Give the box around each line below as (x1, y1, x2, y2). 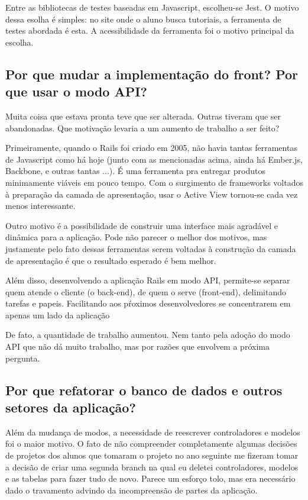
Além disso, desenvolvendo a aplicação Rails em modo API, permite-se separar (5, 274, 290, 286)
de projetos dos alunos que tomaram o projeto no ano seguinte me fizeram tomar (5, 449, 299, 462)
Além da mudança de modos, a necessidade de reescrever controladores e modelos (5, 425, 300, 438)
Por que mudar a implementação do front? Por (5, 64, 299, 83)
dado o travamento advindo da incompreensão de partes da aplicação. (5, 483, 258, 496)
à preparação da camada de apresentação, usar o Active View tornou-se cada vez (5, 188, 298, 200)
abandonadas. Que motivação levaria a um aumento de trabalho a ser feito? (5, 121, 280, 134)
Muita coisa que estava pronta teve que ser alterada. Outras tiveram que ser (5, 109, 281, 122)
